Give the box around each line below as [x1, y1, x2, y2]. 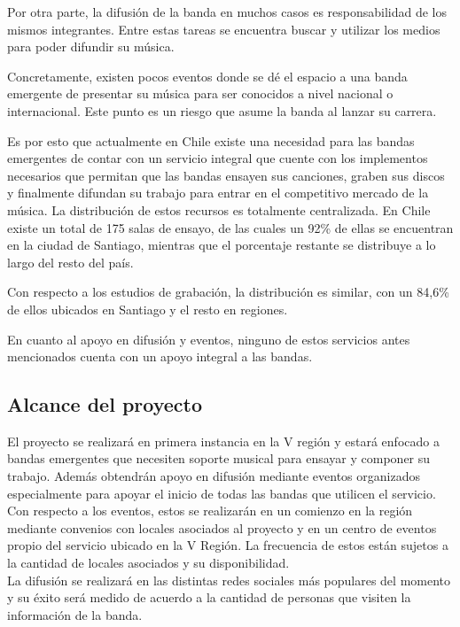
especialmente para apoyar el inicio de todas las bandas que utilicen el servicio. [7, 484, 436, 502]
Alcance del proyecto [7, 391, 203, 418]
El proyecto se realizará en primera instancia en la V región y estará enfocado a [7, 431, 440, 450]
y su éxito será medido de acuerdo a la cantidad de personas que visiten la [7, 588, 411, 607]
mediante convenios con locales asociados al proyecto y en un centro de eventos [7, 518, 437, 537]
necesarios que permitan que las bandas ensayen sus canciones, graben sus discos [7, 166, 445, 184]
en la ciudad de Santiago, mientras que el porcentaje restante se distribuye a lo [7, 236, 436, 254]
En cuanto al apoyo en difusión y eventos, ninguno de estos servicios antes [7, 329, 410, 348]
